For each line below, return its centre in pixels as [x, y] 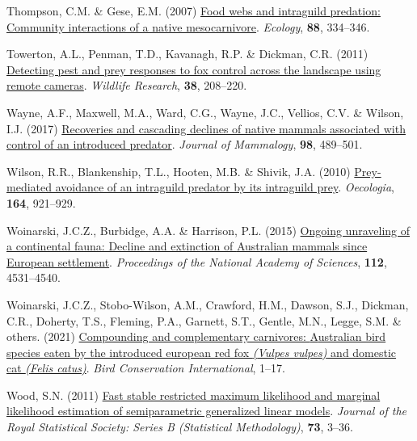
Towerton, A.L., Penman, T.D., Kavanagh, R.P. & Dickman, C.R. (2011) [187, 54]
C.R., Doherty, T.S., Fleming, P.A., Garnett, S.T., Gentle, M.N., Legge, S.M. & [204, 320]
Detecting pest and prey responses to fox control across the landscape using [194, 69]
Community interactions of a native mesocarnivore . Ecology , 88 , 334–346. [188, 26]
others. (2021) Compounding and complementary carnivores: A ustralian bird [196, 336]
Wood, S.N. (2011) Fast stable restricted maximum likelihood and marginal [194, 395]
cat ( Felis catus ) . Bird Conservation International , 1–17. [146, 368]
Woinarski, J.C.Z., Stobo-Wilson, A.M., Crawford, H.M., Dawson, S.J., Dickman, [208, 304]
